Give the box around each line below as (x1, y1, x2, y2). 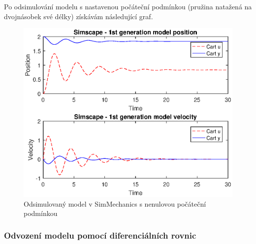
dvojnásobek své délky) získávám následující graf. (4, 11, 153, 21)
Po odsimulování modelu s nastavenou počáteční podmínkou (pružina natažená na (4, 1, 252, 11)
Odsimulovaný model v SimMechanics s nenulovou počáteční (24, 198, 206, 209)
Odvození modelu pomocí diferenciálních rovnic (4, 229, 196, 241)
